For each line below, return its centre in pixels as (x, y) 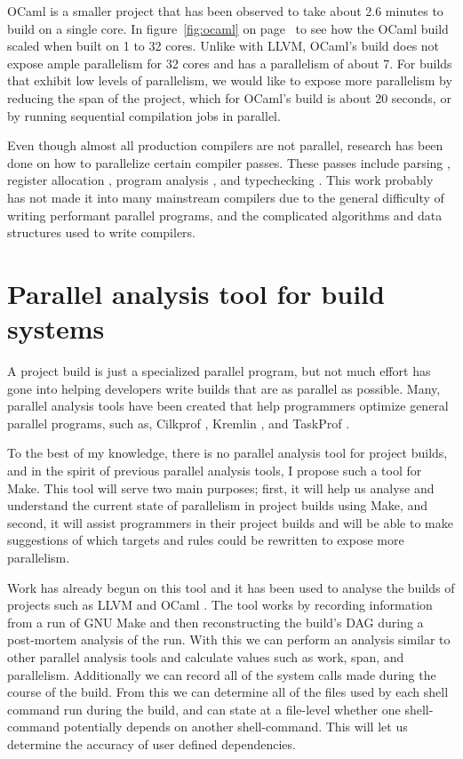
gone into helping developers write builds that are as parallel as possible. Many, (224, 388)
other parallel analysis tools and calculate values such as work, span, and (206, 656)
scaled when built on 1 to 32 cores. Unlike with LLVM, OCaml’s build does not (224, 46)
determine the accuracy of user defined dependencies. (152, 743)
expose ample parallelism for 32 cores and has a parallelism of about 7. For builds (230, 63)
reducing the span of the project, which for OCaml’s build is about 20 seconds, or (229, 97)
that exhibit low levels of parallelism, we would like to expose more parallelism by (230, 80)
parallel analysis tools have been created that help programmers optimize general (228, 406)
